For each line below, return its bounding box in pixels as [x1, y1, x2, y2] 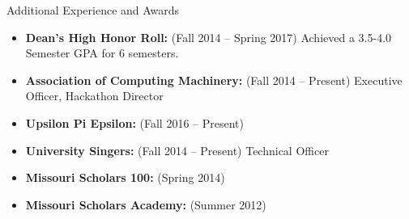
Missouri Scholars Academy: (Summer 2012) [25, 196, 266, 213]
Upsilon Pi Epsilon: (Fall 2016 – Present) [25, 114, 245, 131]
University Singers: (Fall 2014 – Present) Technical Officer [25, 141, 329, 158]
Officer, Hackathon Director [25, 87, 164, 104]
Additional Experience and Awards [6, 2, 180, 18]
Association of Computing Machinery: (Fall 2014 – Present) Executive [25, 71, 403, 88]
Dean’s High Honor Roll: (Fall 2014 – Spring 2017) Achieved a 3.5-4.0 [25, 28, 392, 45]
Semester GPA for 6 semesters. [25, 44, 179, 61]
